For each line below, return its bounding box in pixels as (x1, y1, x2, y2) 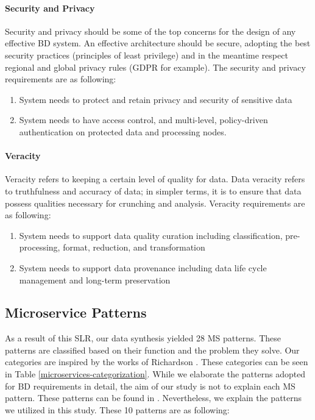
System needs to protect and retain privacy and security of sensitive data (19, 93, 292, 105)
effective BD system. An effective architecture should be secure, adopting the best (5, 37, 311, 49)
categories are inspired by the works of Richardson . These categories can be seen (5, 355, 308, 368)
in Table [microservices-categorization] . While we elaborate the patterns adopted (5, 368, 306, 380)
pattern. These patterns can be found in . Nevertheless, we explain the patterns (5, 391, 302, 404)
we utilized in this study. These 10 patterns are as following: (5, 403, 230, 416)
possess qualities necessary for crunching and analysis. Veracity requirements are (5, 196, 305, 209)
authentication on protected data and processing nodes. (19, 125, 227, 138)
